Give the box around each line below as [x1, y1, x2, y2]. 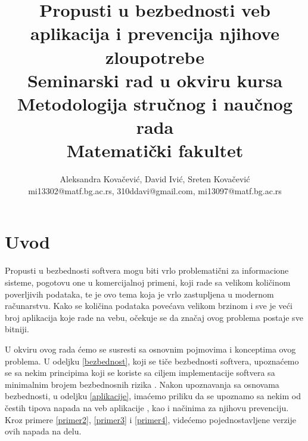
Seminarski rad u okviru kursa [27, 68, 283, 92]
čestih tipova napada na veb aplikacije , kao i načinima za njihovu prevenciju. [5, 401, 289, 414]
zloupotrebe [105, 44, 205, 69]
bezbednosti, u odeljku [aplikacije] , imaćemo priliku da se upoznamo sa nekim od [5, 390, 301, 402]
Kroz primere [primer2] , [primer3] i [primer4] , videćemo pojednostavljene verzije [5, 413, 296, 425]
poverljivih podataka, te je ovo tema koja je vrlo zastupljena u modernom [5, 287, 274, 300]
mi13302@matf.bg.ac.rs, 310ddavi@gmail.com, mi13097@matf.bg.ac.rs [28, 184, 282, 197]
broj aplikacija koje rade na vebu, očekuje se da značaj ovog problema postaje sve [5, 311, 303, 323]
